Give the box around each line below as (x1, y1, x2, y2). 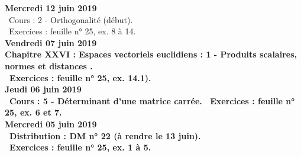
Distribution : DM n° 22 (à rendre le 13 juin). (9, 129, 201, 142)
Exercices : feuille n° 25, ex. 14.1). (9, 71, 151, 84)
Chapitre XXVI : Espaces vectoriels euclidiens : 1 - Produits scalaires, (5, 48, 297, 60)
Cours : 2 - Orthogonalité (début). (8, 13, 133, 25)
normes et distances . (5, 59, 93, 72)
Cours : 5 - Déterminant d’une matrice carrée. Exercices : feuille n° (9, 94, 295, 107)
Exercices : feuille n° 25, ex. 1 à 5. (9, 141, 151, 153)
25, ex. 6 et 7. (5, 106, 62, 118)
